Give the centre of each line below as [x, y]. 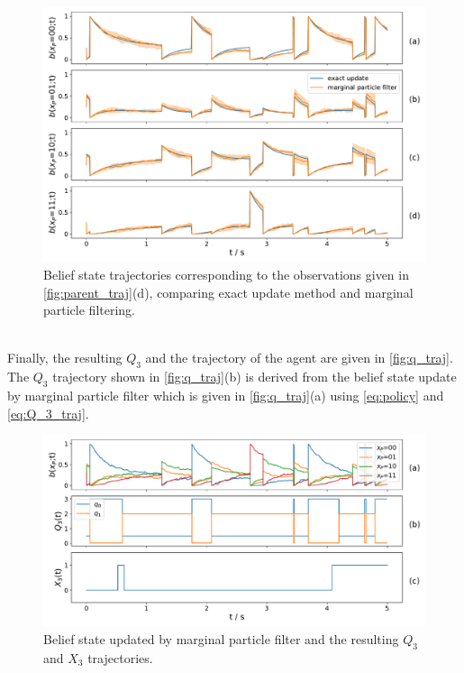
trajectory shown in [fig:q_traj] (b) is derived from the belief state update [255, 377]
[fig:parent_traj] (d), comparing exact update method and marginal [228, 292]
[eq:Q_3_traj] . [48, 413]
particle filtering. [89, 310]
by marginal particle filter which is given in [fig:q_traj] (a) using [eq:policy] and [226, 395]
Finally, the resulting [65, 358]
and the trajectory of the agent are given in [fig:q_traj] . [299, 358]
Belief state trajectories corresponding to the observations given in [226, 274]
